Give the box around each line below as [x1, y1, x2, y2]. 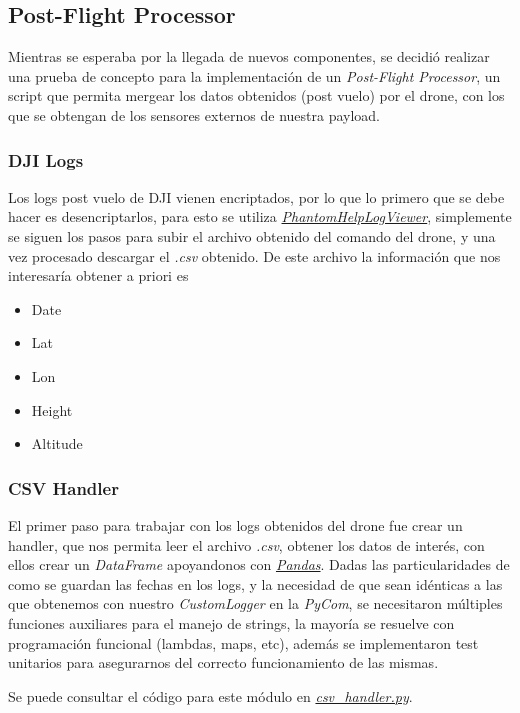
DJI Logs [8, 147, 84, 172]
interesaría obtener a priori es [8, 265, 189, 286]
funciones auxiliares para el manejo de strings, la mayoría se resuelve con [8, 612, 455, 633]
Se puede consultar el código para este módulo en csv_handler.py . [8, 685, 413, 706]
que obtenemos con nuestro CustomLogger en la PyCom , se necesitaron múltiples [8, 593, 503, 614]
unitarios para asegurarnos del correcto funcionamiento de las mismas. [8, 652, 439, 673]
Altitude [31, 433, 83, 454]
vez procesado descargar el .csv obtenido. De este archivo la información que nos [8, 245, 501, 266]
